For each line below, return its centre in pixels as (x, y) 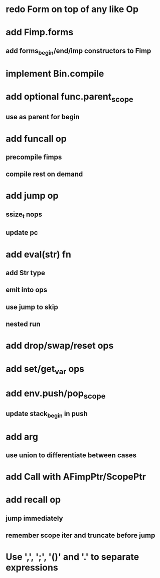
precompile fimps (34, 157)
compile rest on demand (44, 174)
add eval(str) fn (39, 254)
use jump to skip (32, 307)
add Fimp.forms (40, 32)
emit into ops (27, 290)
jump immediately (34, 518)
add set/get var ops (45, 370)
